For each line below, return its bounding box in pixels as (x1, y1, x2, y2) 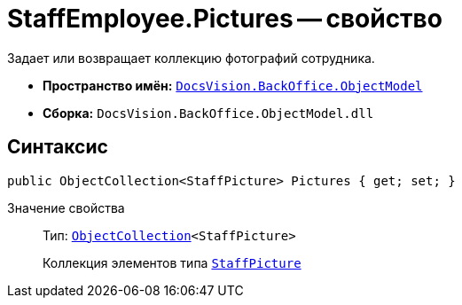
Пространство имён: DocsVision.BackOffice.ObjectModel (43, 77, 423, 93)
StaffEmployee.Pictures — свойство (7, 4, 442, 34)
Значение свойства (7, 199, 125, 215)
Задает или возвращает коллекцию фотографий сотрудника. (7, 50, 375, 66)
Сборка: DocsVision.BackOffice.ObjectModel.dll (43, 105, 374, 121)
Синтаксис (7, 136, 108, 159)
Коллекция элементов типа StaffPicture (43, 254, 301, 270)
